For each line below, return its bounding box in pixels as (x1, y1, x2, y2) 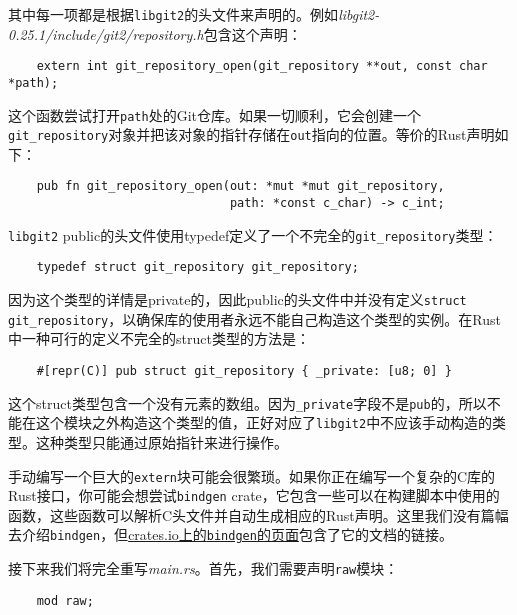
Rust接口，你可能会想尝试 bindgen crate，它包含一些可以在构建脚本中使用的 (8, 485, 500, 506)
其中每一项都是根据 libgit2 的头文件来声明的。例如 (8, 4, 339, 24)
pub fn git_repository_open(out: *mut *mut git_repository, (36, 179, 445, 194)
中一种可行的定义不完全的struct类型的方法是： (8, 328, 310, 349)
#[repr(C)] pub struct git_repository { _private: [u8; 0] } (36, 364, 452, 378)
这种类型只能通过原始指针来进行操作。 (35, 431, 288, 452)
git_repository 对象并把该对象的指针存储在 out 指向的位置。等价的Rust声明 (8, 124, 495, 145)
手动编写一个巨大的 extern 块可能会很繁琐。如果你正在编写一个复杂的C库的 (8, 465, 496, 486)
